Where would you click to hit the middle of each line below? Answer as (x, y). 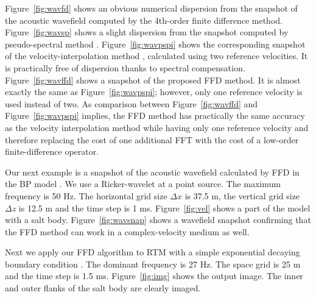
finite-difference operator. (52, 151)
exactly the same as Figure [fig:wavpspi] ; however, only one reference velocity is (154, 92)
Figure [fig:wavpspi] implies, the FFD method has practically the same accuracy (155, 115)
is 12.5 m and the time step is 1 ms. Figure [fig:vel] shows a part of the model (164, 208)
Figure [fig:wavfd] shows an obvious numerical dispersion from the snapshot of (151, 8)
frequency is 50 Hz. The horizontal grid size (86, 195)
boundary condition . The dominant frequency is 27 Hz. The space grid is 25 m (153, 264)
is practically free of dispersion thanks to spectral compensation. (125, 67)
